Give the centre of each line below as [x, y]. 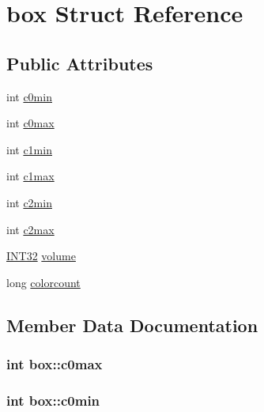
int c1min [29, 149]
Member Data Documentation [132, 325]
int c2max [30, 229]
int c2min [29, 202]
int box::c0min [53, 400]
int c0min [29, 96]
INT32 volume [41, 256]
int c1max [30, 176]
